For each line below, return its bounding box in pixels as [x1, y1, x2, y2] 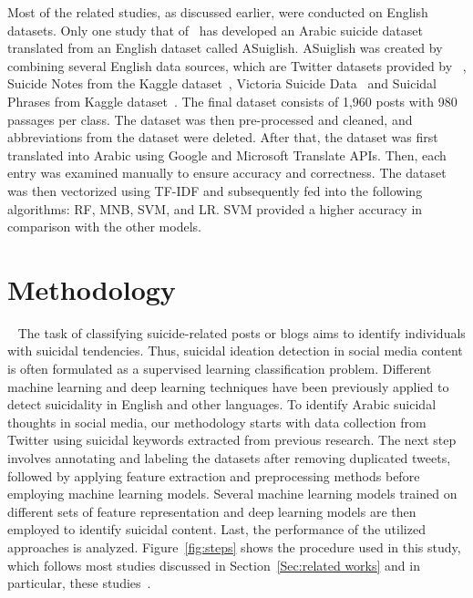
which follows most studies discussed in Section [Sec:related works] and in [7, 555, 420, 574]
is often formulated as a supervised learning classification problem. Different [7, 359, 432, 378]
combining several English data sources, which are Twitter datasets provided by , [7, 56, 467, 75]
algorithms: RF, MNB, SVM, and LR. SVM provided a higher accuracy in [7, 199, 423, 218]
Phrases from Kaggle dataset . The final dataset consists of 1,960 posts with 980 [7, 91, 458, 110]
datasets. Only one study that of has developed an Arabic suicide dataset [7, 20, 423, 39]
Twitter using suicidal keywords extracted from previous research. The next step [7, 430, 457, 449]
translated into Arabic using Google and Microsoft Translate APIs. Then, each [7, 145, 447, 164]
